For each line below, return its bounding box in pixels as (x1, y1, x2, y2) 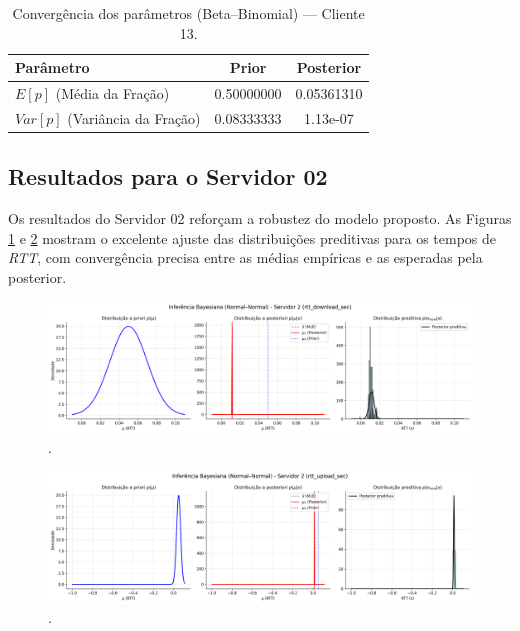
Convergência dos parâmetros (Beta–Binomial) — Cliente (12, 3, 365, 23)
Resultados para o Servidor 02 (8, 161, 328, 192)
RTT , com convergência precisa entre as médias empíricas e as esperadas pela (8, 247, 483, 268)
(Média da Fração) (55, 83, 170, 104)
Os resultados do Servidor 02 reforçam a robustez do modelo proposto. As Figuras (8, 208, 512, 229)
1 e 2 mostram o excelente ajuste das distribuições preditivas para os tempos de (8, 227, 496, 248)
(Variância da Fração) (67, 107, 201, 128)
